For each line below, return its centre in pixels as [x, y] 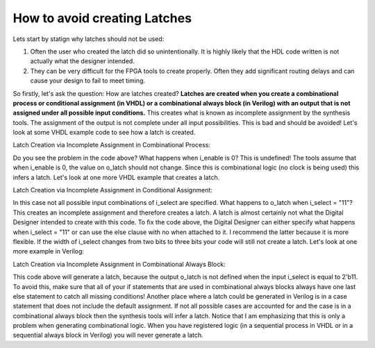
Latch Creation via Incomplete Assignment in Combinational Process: [112, 145]
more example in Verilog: [49, 251]
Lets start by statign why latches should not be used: [89, 39]
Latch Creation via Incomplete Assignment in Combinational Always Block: [119, 264]
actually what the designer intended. [82, 61]
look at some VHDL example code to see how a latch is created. [104, 133]
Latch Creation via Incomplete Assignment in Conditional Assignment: [113, 190]
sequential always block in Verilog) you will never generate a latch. [108, 335]
